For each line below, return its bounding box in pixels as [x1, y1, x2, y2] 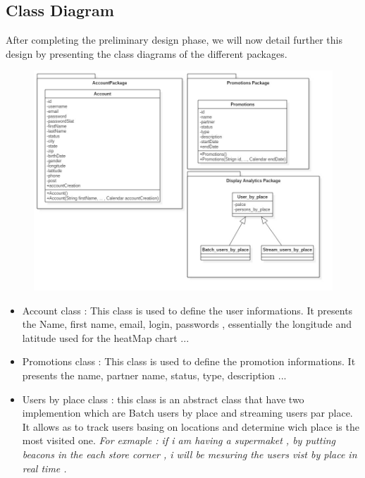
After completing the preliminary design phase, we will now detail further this [6, 32, 343, 47]
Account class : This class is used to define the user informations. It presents [22, 302, 353, 317]
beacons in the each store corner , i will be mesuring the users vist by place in [22, 447, 357, 461]
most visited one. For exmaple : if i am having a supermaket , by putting [22, 433, 336, 448]
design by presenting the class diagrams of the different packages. [6, 46, 287, 61]
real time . [22, 460, 67, 475]
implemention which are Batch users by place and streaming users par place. [22, 405, 353, 420]
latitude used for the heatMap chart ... [22, 330, 190, 345]
